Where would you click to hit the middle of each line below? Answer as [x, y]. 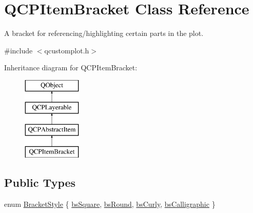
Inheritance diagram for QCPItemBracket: [71, 67]
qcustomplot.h [67, 50]
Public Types [40, 182]
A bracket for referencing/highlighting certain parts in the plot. [104, 33]
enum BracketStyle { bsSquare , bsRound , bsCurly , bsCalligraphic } [110, 204]
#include [18, 50]
